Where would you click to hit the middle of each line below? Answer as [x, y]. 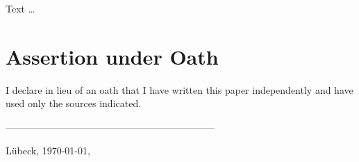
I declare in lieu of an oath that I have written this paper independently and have [179, 89]
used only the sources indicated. [74, 103]
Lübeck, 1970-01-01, [48, 150]
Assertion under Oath [112, 56]
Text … [20, 8]
